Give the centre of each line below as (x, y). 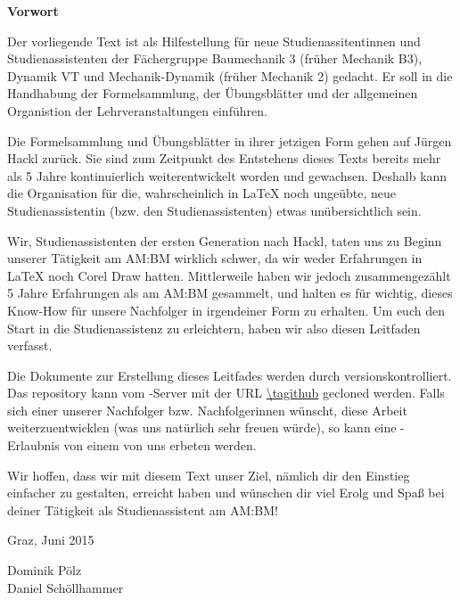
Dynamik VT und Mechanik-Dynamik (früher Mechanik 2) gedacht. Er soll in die (230, 75)
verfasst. (30, 345)
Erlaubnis (33, 445)
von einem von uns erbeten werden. (160, 445)
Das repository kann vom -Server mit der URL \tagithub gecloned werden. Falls (226, 393)
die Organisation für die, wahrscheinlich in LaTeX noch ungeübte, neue (202, 193)
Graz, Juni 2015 (51, 540)
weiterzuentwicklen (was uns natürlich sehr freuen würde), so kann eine (202, 427)
